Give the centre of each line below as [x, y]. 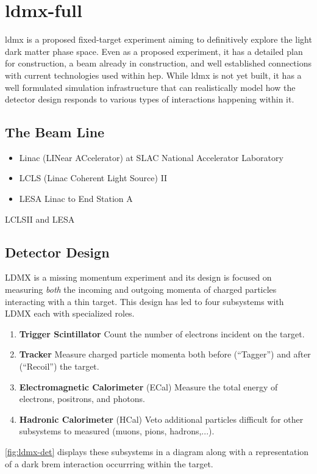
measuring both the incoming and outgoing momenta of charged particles [141, 289]
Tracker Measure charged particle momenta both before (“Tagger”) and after [165, 354]
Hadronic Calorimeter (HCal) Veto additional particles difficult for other [161, 419]
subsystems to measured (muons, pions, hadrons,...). [117, 431]
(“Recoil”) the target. [59, 366]
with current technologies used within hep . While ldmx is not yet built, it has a [153, 75]
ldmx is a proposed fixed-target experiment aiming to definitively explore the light [158, 39]
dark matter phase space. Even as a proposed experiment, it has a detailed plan [154, 51]
